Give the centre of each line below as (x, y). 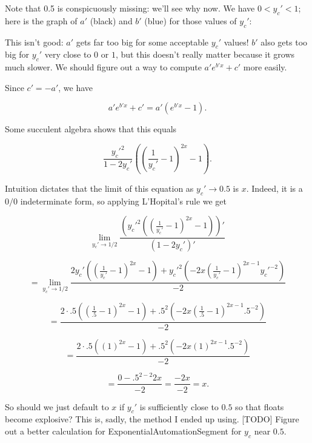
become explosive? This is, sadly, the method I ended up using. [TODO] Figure (152, 419)
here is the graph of (41, 20)
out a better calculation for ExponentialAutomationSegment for (123, 431)
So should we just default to (57, 406)
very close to (68, 54)
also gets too (284, 42)
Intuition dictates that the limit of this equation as (99, 188)
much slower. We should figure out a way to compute (103, 67)
